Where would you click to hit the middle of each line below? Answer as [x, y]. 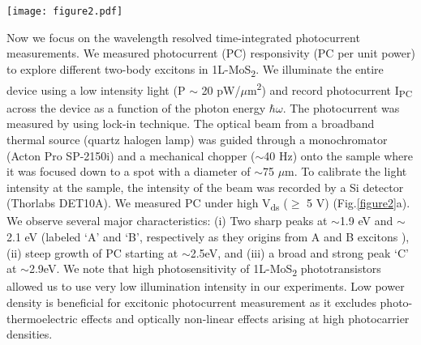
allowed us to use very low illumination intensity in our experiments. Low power [206, 286]
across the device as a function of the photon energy [136, 107]
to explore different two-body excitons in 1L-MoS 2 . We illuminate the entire [195, 70]
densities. [30, 334]
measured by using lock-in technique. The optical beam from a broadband [191, 124]
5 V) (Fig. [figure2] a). [359, 203]
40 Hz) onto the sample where [338, 155]
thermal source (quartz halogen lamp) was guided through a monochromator [197, 139]
